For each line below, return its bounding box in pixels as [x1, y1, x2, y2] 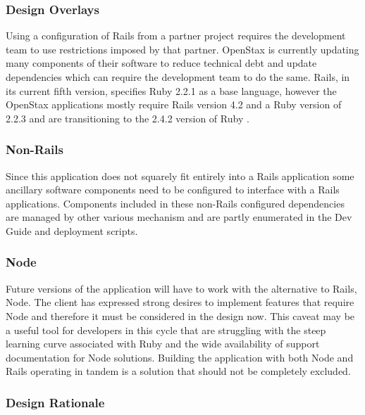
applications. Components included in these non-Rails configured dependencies [6, 196, 345, 210]
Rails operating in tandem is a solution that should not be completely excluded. [6, 364, 351, 378]
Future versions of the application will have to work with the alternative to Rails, [6, 281, 357, 295]
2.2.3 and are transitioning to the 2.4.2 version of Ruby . [6, 110, 249, 125]
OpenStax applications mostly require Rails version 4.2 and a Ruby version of [6, 97, 342, 112]
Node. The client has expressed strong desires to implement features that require [6, 295, 354, 309]
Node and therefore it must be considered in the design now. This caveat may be [6, 308, 355, 323]
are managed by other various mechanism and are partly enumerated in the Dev [6, 210, 352, 224]
